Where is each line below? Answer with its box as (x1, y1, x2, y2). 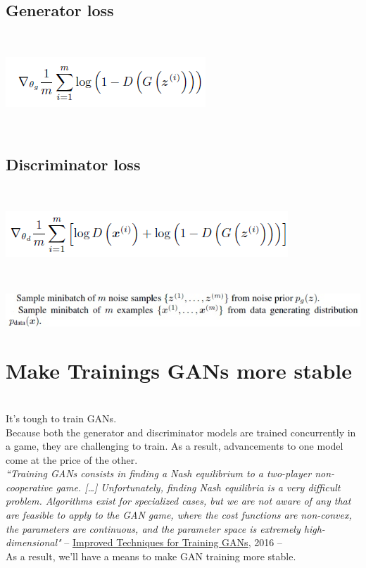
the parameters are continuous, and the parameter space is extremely (6, 521, 301, 536)
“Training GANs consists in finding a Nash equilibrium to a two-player (6, 466, 312, 481)
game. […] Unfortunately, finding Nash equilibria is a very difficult (56, 479, 341, 494)
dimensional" (6, 535, 61, 550)
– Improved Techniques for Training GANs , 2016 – (64, 535, 282, 550)
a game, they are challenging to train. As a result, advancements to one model (6, 438, 343, 453)
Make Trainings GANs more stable (6, 356, 353, 385)
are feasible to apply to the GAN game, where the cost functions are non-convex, (6, 507, 352, 522)
